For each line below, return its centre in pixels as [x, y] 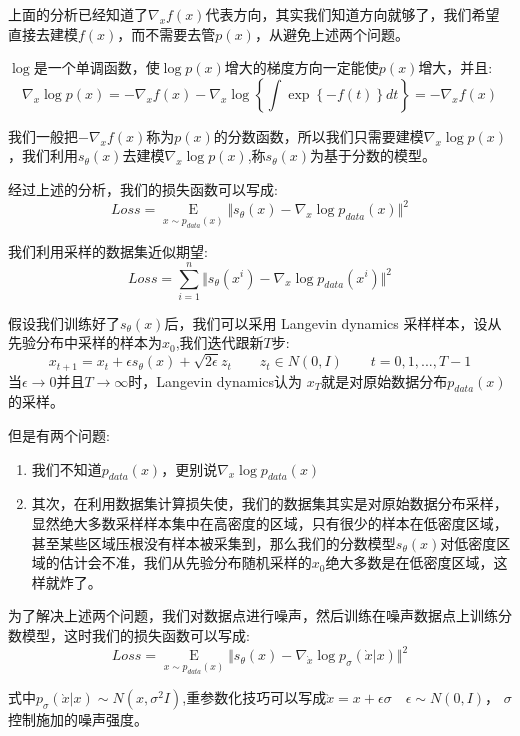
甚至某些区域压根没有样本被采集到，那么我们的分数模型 [213, 542]
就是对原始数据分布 [384, 380]
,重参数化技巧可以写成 [254, 697]
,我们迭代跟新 [219, 342]
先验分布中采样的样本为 [85, 342]
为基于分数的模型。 [373, 155]
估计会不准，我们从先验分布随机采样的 [185, 562]
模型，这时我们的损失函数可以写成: [135, 635]
